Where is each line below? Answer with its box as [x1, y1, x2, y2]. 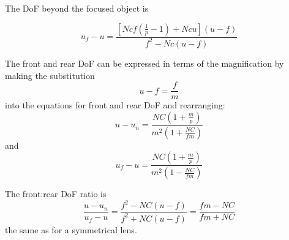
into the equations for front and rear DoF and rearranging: [5, 99, 225, 111]
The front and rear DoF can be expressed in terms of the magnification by [5, 56, 284, 69]
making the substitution [5, 69, 95, 81]
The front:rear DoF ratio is [5, 187, 107, 200]
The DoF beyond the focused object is [5, 2, 149, 14]
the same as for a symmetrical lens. [5, 223, 137, 236]
